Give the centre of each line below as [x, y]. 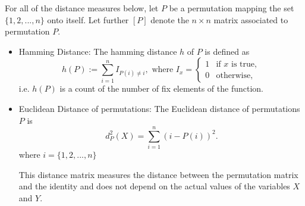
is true [243, 64]
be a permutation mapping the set [232, 8]
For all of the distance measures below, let [82, 8]
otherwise [233, 75]
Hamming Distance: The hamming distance [98, 51]
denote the [170, 19]
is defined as [227, 51]
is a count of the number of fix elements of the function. [161, 88]
